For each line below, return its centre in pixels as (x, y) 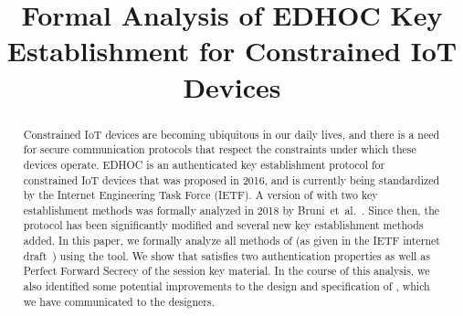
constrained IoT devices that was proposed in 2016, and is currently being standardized (231, 179)
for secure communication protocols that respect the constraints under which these (220, 149)
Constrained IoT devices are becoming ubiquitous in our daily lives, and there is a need (231, 134)
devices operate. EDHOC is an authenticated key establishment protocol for (204, 164)
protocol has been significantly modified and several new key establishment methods (223, 225)
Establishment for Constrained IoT (232, 51)
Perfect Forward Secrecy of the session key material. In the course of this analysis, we (226, 271)
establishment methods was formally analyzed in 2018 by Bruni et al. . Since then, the (231, 210)
